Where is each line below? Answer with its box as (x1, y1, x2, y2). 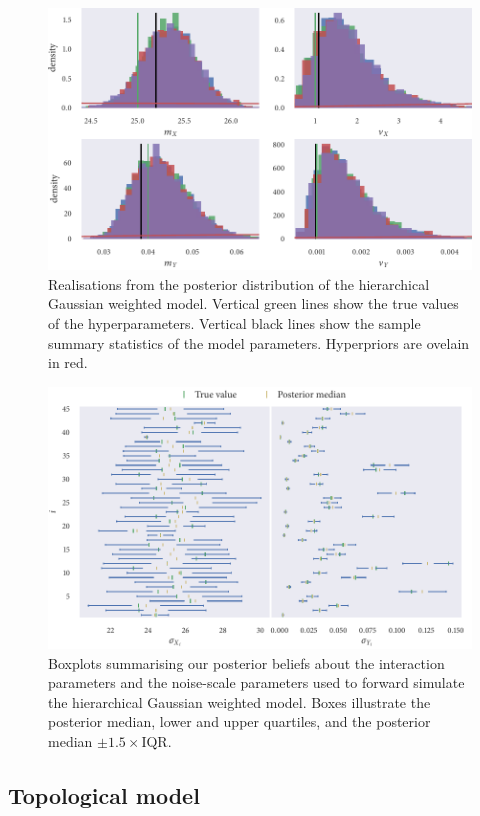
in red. (48, 352, 88, 373)
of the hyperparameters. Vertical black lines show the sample (48, 313, 421, 334)
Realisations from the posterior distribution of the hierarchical (48, 273, 430, 294)
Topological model (8, 779, 200, 810)
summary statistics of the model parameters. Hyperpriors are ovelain (48, 332, 470, 353)
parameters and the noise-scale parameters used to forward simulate (48, 672, 465, 693)
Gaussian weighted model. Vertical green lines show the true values (48, 293, 459, 314)
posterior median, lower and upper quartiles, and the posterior (48, 711, 431, 732)
